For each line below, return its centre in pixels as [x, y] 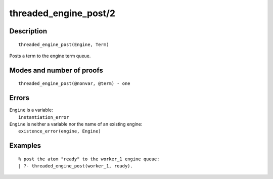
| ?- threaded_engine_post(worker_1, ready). [76, 166]
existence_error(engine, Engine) [60, 131]
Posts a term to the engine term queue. [50, 56]
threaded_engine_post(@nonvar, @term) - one [75, 84]
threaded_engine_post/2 [62, 13]
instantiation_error [44, 117]
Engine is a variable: [31, 110]
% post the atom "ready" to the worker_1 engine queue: [89, 159]
